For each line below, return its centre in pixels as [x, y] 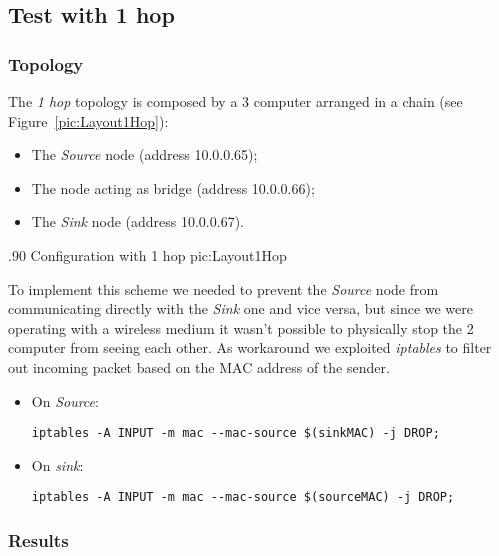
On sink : [57, 464]
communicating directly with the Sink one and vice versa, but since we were [240, 308]
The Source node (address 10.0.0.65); [144, 154]
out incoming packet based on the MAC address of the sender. [199, 366]
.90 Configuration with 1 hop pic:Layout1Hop [147, 254]
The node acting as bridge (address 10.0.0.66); [173, 187]
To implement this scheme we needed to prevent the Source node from [223, 288]
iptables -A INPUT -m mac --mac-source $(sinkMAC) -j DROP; [235, 433]
